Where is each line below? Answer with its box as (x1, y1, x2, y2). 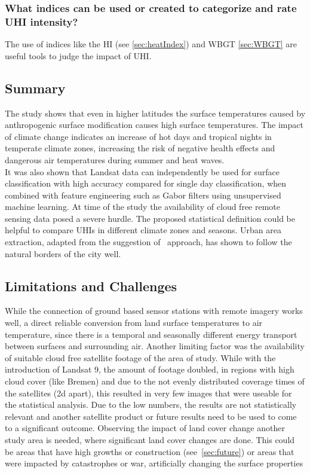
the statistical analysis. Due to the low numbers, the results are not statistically (5, 398, 297, 411)
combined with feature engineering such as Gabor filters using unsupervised (5, 188, 281, 201)
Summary (5, 78, 66, 97)
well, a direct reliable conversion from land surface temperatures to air (5, 316, 263, 329)
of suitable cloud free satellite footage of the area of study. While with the (5, 351, 276, 364)
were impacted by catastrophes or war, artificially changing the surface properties (5, 457, 303, 469)
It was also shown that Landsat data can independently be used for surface (5, 165, 280, 178)
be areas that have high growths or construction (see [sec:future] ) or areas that (5, 445, 294, 457)
